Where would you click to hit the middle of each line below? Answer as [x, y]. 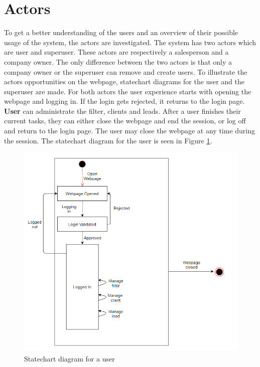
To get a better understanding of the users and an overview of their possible [121, 32]
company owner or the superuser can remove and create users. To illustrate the [126, 71]
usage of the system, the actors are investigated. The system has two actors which [130, 42]
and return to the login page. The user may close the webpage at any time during [130, 131]
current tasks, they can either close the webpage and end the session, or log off [125, 121]
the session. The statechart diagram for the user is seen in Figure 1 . [108, 140]
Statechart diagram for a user [70, 358]
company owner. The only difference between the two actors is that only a [118, 61]
